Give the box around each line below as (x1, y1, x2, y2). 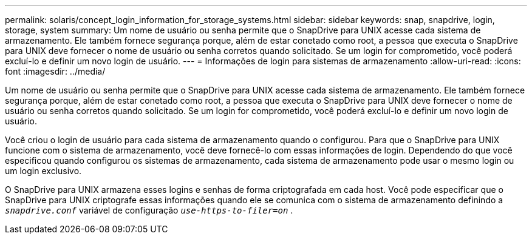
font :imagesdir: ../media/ (5, 66, 106, 76)
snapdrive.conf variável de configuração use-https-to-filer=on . (5, 205, 293, 215)
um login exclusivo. (5, 166, 82, 176)
